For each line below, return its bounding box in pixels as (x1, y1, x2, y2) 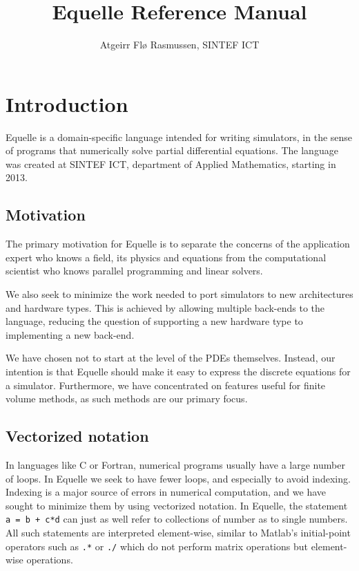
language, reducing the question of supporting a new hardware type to (6, 314, 303, 328)
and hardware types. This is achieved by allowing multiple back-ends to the (6, 300, 324, 315)
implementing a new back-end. (6, 327, 135, 341)
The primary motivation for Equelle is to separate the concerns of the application (6, 236, 350, 251)
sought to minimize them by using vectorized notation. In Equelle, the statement (6, 498, 348, 512)
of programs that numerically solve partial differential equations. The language (6, 143, 338, 158)
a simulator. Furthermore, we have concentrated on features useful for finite (6, 377, 326, 392)
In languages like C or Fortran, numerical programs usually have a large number (6, 457, 345, 471)
